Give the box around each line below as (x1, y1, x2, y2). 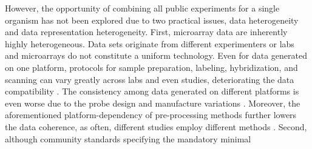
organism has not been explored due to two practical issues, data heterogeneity (5, 13, 299, 26)
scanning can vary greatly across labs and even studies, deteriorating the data (5, 73, 294, 85)
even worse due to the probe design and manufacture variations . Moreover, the (5, 96, 300, 109)
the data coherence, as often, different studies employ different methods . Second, (5, 120, 307, 133)
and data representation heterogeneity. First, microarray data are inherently (5, 25, 288, 38)
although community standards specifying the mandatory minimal (5, 132, 251, 145)
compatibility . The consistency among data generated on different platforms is (5, 85, 299, 98)
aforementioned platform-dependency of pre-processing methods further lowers (5, 108, 297, 121)
